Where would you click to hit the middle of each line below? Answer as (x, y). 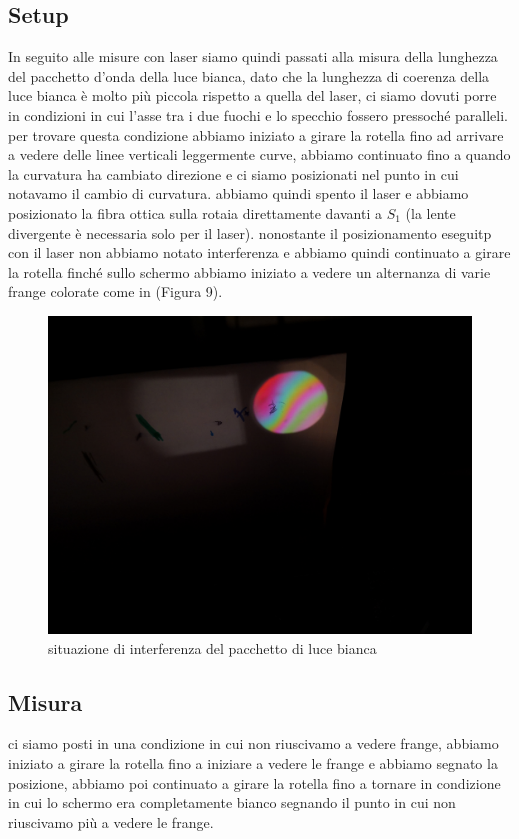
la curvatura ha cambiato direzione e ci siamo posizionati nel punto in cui (233, 173)
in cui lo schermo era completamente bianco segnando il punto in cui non (232, 802)
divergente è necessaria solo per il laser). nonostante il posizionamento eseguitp (250, 232)
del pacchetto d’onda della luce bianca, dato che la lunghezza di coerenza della (249, 75)
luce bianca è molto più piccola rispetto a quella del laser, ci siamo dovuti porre (252, 95)
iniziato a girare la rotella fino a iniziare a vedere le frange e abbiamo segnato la (253, 762)
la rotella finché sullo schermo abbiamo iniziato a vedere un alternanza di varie (249, 271)
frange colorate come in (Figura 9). (115, 291)
